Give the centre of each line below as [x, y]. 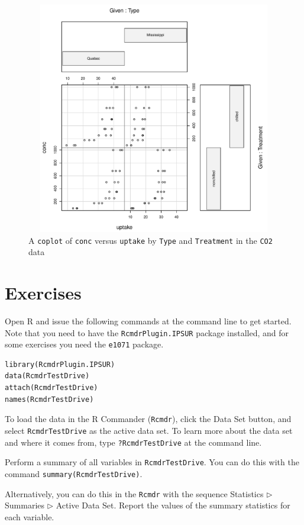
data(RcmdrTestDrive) [47, 376]
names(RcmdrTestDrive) [49, 399]
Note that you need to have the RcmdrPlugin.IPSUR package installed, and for [147, 332]
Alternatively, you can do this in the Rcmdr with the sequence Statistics [134, 493]
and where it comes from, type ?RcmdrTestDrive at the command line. [133, 442]
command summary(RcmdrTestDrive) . [74, 473]
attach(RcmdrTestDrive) [51, 388]
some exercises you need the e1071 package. [84, 344]
